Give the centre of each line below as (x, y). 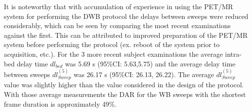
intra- (233, 54)
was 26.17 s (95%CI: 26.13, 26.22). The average (144, 74)
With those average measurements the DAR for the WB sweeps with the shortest (125, 94)
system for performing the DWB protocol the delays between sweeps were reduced (126, 16)
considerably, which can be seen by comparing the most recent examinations (118, 25)
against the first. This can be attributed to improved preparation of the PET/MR (126, 35)
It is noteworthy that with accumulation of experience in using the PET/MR (118, 6)
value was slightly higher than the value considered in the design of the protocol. (124, 85)
